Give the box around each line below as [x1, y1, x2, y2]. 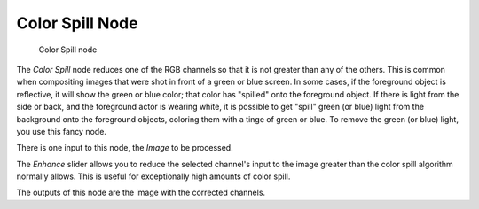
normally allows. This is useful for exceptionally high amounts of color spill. [16, 171, 291, 182]
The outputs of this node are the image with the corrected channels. [16, 187, 266, 198]
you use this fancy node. [16, 126, 106, 136]
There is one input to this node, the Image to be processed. [16, 143, 234, 153]
